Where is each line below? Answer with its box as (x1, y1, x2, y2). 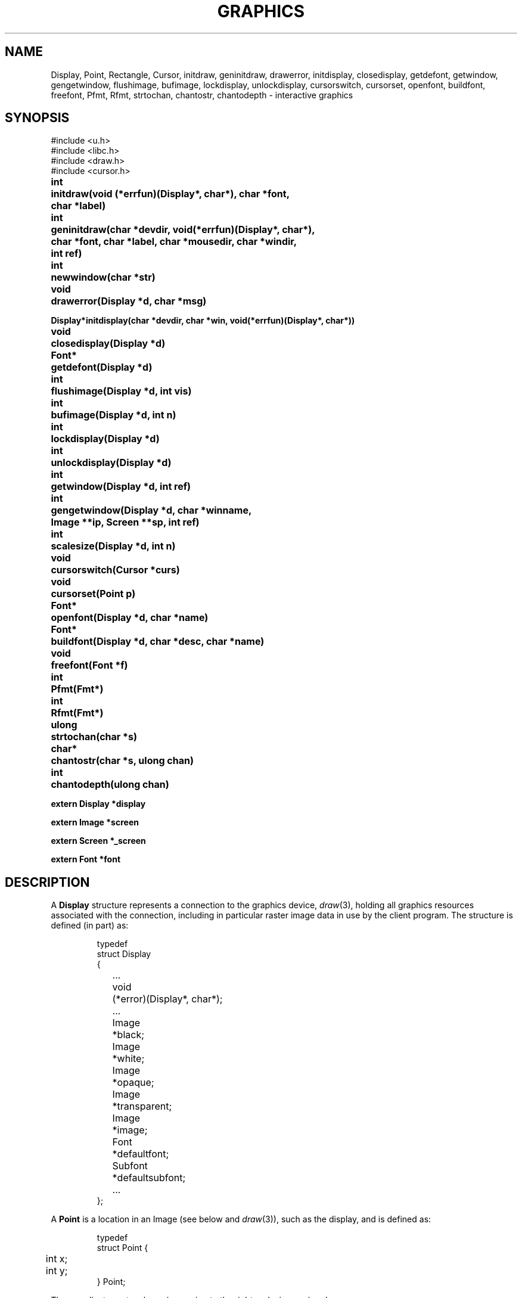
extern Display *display (51, 799, 146, 809)
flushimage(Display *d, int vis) (51, 385, 192, 398)
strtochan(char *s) (51, 731, 138, 743)
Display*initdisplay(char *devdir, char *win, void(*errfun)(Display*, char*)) (51, 315, 355, 326)
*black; (112, 1029, 145, 1041)
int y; (45, 1265, 68, 1277)
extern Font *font (51, 854, 121, 865)
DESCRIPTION (5, 874, 90, 890)
